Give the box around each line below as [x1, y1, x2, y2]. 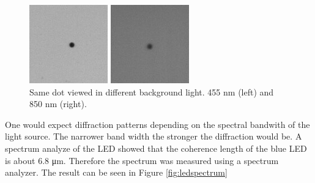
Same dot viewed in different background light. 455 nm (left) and [29, 85, 274, 98]
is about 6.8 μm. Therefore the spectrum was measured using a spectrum [5, 154, 279, 166]
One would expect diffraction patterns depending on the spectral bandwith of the [5, 118, 310, 130]
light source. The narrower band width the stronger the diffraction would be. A [5, 130, 302, 143]
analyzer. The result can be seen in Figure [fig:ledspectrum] [5, 166, 228, 179]
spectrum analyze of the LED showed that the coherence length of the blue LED [5, 141, 307, 154]
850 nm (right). [29, 97, 87, 110]
